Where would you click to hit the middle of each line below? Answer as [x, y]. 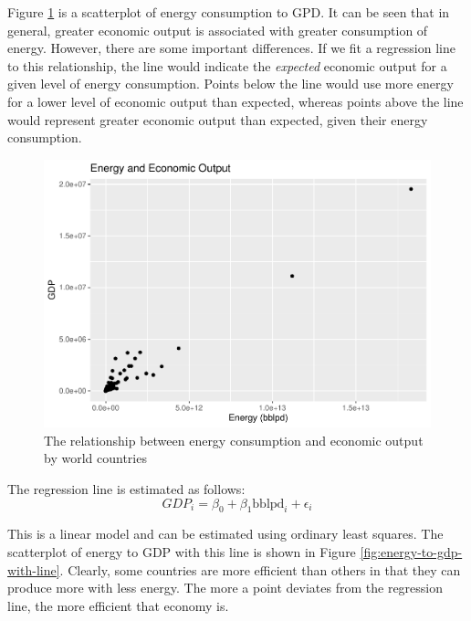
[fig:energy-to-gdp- [411, 552]
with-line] [34, 569]
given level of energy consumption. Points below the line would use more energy [230, 84]
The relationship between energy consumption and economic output [234, 440]
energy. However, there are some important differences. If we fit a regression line [231, 48]
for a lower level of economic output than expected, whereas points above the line [235, 101]
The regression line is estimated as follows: [126, 489]
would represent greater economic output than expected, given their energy [218, 119]
